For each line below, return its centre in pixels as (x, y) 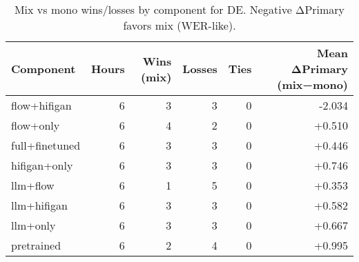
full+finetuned (46, 145)
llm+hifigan (39, 205)
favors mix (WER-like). (179, 25)
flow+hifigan (41, 105)
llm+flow (33, 185)
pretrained (36, 245)
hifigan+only (42, 165)
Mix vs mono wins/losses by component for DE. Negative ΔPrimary (179, 9)
